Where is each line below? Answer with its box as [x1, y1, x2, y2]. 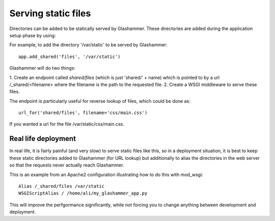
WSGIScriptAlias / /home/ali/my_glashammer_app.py [18, 190, 148, 196]
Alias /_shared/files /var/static [18, 183, 104, 189]
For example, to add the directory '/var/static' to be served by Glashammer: [9, 42, 168, 48]
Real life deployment [9, 134, 76, 143]
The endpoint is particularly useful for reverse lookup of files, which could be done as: [9, 98, 190, 104]
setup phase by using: [9, 32, 56, 38]
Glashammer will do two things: [9, 65, 76, 71]
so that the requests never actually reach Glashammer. [9, 162, 124, 168]
